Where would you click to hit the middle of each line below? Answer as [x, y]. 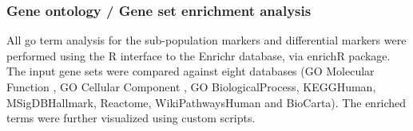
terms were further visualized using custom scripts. [131, 118]
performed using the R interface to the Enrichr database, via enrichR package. [199, 55]
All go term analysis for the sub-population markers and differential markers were [206, 40]
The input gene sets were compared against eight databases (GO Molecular [191, 71]
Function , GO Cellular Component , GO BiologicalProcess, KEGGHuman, [191, 87]
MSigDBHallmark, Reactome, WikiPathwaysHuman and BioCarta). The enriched [206, 102]
